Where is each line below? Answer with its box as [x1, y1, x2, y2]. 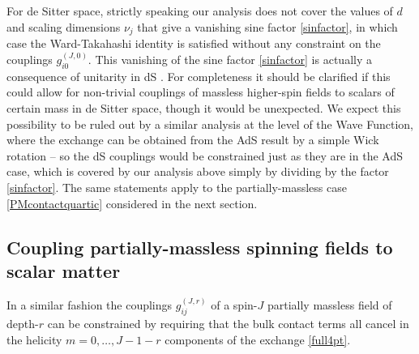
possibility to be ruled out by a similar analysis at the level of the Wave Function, [6, 115, 413, 132]
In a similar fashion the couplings [6, 296, 173, 313]
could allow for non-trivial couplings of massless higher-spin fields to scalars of [6, 83, 395, 100]
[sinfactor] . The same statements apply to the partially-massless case [6, 179, 347, 196]
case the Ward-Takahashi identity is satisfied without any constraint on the [6, 35, 381, 52]
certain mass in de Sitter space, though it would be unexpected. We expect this [6, 100, 401, 117]
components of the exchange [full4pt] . [165, 331, 351, 348]
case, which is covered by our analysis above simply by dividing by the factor [6, 163, 389, 180]
